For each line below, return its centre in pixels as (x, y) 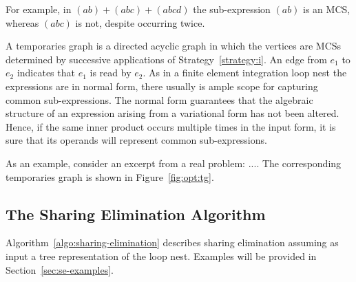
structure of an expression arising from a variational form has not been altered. (172, 113)
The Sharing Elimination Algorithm (136, 214)
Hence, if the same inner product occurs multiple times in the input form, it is (171, 126)
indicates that (46, 73)
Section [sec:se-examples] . (60, 269)
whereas (22, 22)
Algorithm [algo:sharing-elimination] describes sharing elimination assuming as (172, 242)
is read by (111, 73)
